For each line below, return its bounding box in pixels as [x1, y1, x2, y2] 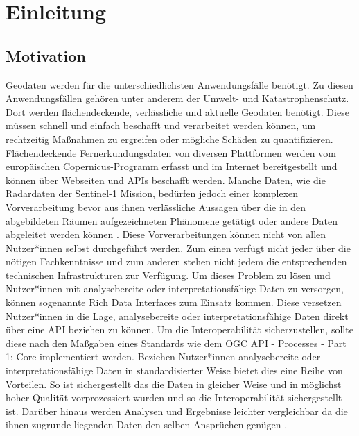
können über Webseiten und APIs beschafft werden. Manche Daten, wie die [6, 172, 326, 187]
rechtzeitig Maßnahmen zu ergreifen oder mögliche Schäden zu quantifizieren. [6, 131, 333, 146]
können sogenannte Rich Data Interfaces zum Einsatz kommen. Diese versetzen [6, 295, 342, 310]
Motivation [6, 44, 86, 66]
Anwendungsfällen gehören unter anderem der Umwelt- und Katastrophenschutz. [6, 91, 349, 106]
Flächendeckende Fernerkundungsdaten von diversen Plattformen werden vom [6, 145, 336, 160]
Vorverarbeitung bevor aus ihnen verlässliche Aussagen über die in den [6, 199, 306, 214]
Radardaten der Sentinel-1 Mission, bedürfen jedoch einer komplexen [6, 186, 299, 201]
